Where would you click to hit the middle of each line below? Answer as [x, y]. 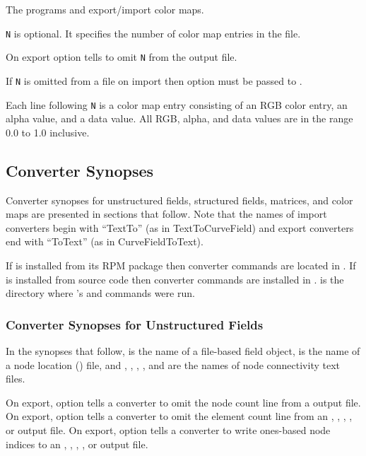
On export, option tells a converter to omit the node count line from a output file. [183, 402]
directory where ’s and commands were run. [100, 293]
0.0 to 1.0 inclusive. [48, 132]
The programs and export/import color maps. [105, 9]
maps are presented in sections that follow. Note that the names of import [166, 214]
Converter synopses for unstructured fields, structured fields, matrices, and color [179, 200]
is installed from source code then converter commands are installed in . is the [175, 279]
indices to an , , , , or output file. [77, 444]
